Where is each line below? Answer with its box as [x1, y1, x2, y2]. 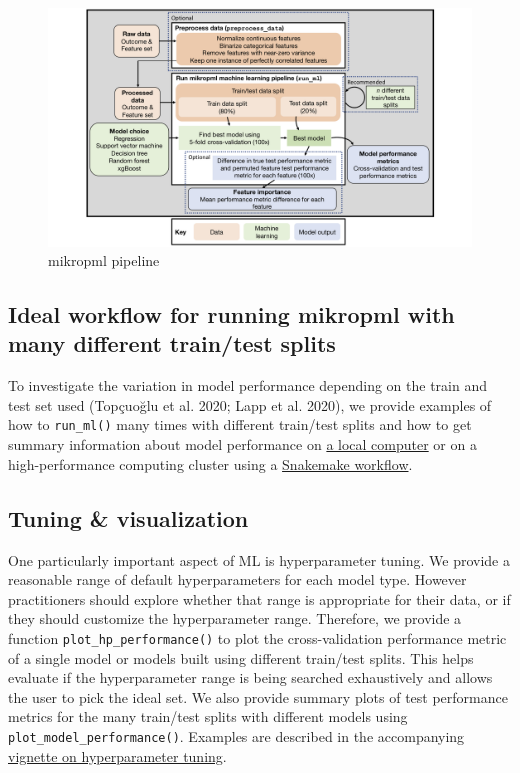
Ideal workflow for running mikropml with [8, 299, 455, 330]
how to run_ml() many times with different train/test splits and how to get [8, 414, 472, 435]
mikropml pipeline [48, 250, 160, 271]
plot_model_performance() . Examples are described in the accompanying [8, 725, 465, 746]
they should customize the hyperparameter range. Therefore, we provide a [8, 608, 462, 629]
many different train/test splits [8, 328, 336, 359]
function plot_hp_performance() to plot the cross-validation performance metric [8, 627, 507, 648]
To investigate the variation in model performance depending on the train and [8, 375, 487, 396]
